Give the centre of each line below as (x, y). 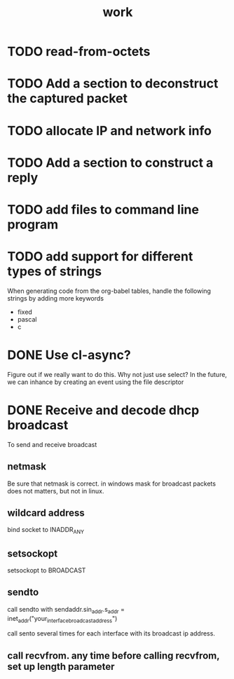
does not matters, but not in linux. (56, 491)
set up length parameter (61, 666)
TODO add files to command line (103, 209)
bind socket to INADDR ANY (46, 531)
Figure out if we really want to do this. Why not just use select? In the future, (117, 374)
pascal (27, 319)
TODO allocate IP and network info (110, 131)
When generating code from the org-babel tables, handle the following (109, 291)
